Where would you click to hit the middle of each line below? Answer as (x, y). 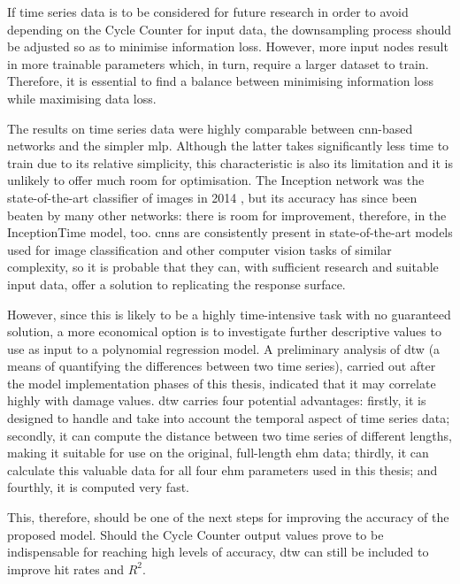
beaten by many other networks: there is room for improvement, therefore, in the (227, 215)
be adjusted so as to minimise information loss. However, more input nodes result (228, 46)
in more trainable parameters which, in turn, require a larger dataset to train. (218, 63)
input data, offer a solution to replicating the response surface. (176, 284)
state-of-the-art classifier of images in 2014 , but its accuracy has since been (212, 197)
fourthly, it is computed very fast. (98, 487)
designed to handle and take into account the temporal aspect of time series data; (229, 418)
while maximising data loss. (82, 98)
